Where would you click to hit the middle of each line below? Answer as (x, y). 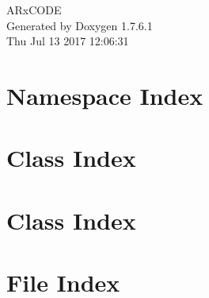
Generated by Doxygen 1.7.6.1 (80, 25)
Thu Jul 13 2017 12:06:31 (68, 41)
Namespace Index (105, 95)
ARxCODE (34, 10)
